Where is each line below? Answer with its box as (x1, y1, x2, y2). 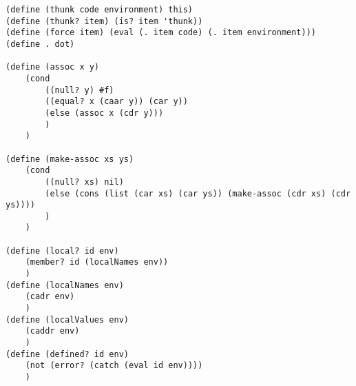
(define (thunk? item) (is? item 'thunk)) (6, 16, 203, 26)
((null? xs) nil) (45, 176, 124, 187)
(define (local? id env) (6, 245, 119, 256)
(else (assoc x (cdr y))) (45, 108, 164, 118)
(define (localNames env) (6, 280, 124, 290)
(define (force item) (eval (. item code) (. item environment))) (6, 28, 317, 38)
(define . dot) (6, 39, 75, 49)
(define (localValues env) (6, 314, 129, 325)
